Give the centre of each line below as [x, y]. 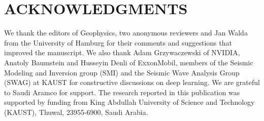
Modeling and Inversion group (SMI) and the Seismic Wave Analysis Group [122, 72]
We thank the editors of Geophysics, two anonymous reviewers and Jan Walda [126, 33]
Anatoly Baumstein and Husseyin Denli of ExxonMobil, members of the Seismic [129, 62]
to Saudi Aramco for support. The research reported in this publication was [122, 92]
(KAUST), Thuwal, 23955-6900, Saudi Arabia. [76, 112]
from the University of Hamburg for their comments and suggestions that [118, 42]
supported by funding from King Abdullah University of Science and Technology [129, 102]
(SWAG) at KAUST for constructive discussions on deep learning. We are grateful [132, 82]
